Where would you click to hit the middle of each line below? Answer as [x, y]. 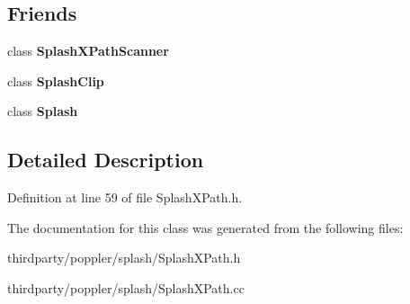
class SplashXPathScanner [88, 51]
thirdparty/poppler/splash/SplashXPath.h [124, 258]
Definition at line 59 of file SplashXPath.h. [125, 197]
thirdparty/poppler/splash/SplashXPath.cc [126, 287]
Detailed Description [106, 160]
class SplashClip [56, 80]
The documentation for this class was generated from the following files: [205, 227]
